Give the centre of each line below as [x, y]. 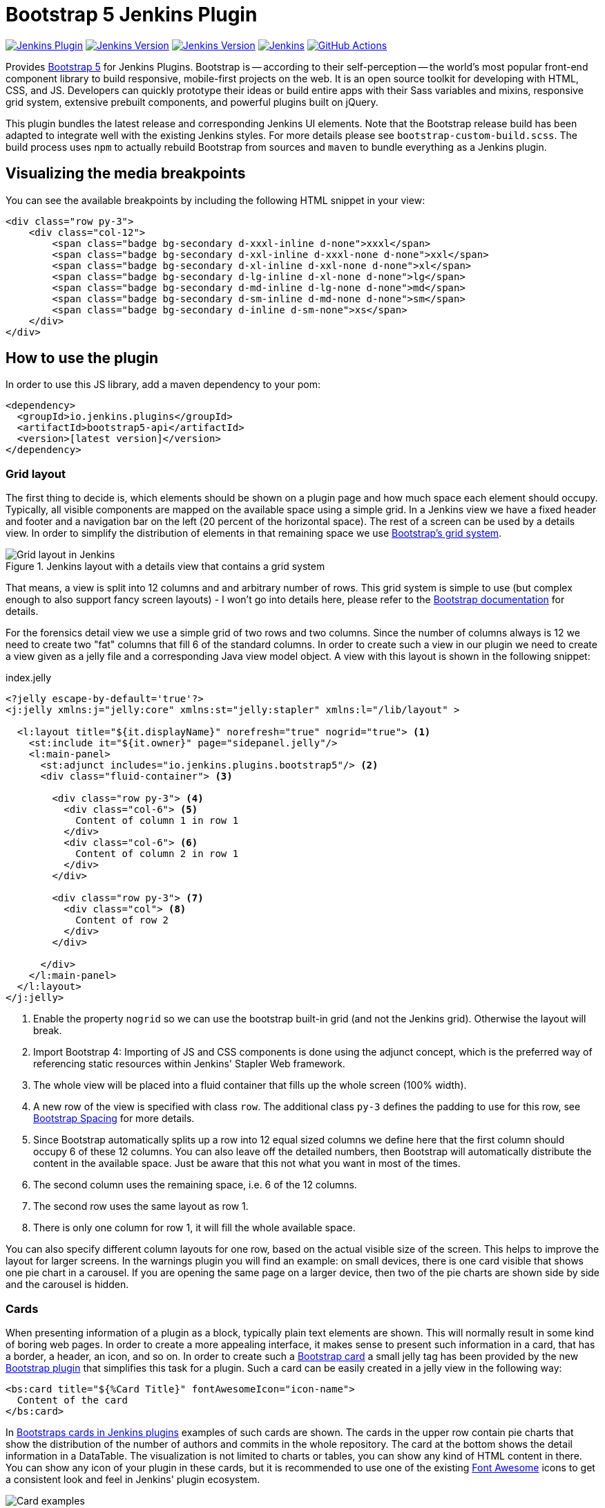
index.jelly [29, 678]
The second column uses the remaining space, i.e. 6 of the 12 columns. [195, 1185]
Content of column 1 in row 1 [157, 821]
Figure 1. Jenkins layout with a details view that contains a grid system [165, 567]
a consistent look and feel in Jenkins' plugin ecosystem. [133, 1479]
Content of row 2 [122, 920]
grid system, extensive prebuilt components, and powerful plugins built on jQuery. [192, 102]
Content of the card [73, 1400]
